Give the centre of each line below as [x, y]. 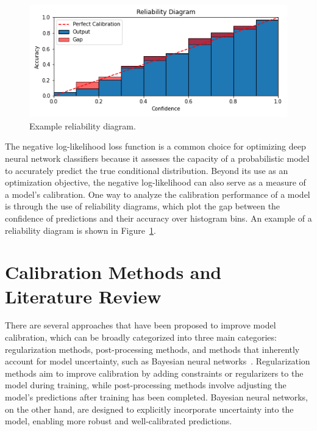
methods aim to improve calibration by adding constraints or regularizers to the [154, 373]
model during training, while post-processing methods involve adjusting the [146, 385]
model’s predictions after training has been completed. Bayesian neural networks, [156, 397]
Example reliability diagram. [83, 125]
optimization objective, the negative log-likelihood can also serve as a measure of [155, 182]
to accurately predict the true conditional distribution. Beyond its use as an [147, 170]
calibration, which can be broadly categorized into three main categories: [141, 337]
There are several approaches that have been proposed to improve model [141, 325]
